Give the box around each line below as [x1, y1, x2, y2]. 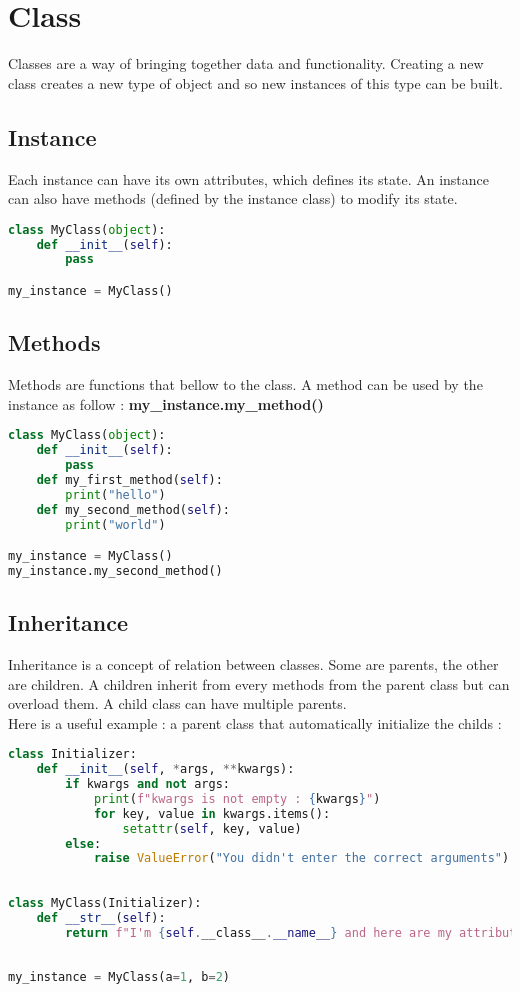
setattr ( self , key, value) [122, 821, 302, 836]
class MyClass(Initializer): [8, 896, 202, 911]
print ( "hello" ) [65, 487, 166, 502]
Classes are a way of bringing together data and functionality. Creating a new [8, 53, 484, 74]
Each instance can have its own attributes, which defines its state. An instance [8, 168, 490, 189]
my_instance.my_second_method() [8, 563, 223, 578]
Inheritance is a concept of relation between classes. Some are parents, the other [8, 653, 499, 674]
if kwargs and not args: [65, 777, 230, 792]
